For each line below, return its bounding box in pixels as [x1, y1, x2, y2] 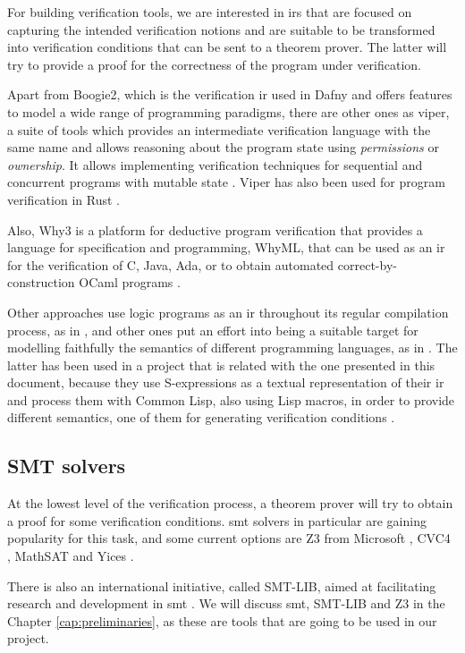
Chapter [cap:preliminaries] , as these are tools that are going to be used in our [7, 611, 437, 630]
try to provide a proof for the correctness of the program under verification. [7, 55, 421, 73]
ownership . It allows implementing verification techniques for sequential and [7, 155, 423, 174]
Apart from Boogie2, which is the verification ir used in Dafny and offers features [7, 85, 452, 104]
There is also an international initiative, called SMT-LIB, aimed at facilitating [7, 576, 436, 595]
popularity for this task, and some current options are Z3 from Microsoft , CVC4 [7, 529, 451, 547]
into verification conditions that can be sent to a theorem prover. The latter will [7, 38, 447, 56]
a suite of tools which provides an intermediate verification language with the [7, 120, 431, 139]
